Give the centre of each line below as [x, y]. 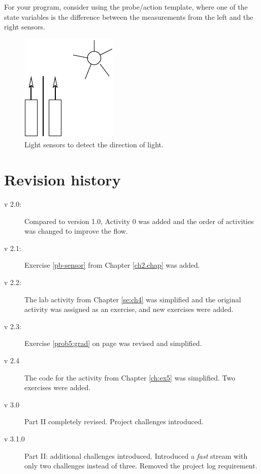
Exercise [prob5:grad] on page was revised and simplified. [113, 343]
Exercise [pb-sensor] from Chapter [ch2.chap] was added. [112, 265]
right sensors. [25, 27]
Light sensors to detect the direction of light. [94, 145]
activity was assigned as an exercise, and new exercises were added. [129, 309]
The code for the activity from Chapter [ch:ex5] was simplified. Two [130, 377]
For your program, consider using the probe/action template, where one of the [126, 7]
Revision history [62, 180]
